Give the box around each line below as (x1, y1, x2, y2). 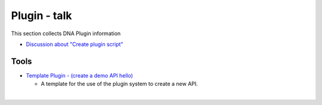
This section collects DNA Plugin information (11, 30, 121, 37)
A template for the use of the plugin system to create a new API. (41, 81, 198, 88)
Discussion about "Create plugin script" (26, 41, 123, 48)
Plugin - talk (11, 9, 72, 22)
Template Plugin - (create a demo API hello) (26, 72, 134, 79)
